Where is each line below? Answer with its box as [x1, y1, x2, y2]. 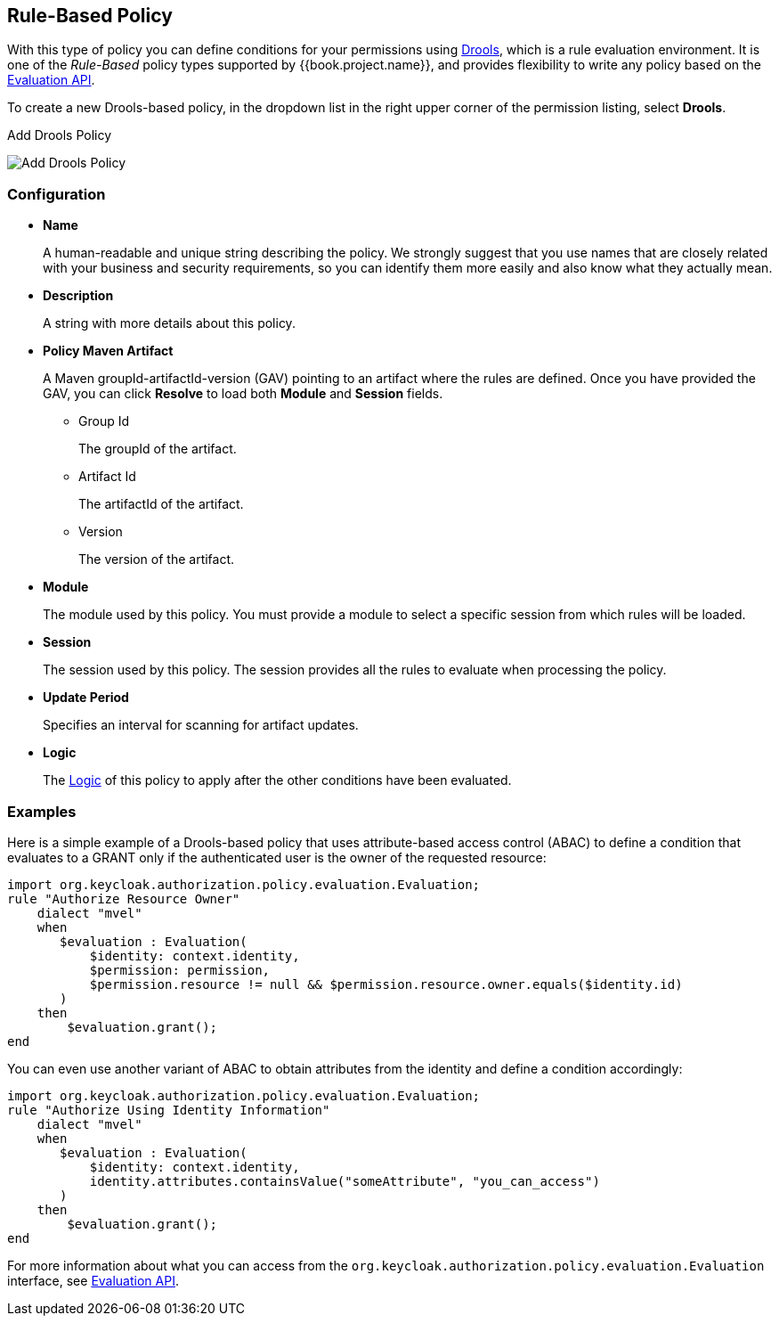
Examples [7, 802, 77, 821]
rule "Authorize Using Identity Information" [7, 1102, 330, 1117]
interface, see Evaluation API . [7, 1272, 179, 1288]
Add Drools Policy [7, 127, 112, 143]
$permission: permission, [89, 962, 271, 977]
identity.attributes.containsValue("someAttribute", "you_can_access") [89, 1173, 600, 1188]
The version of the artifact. [78, 551, 235, 568]
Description [43, 288, 114, 304]
